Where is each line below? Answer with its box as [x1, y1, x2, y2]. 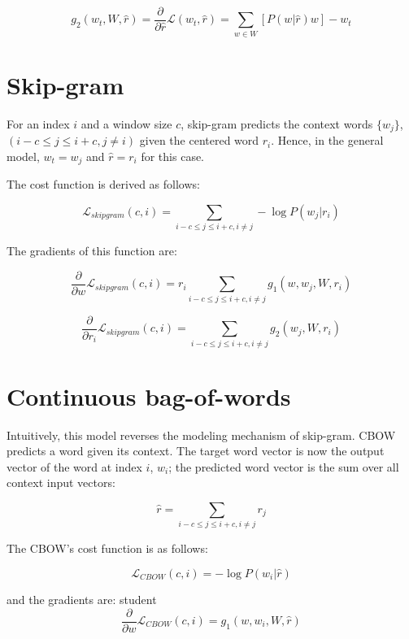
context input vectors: [7, 474, 115, 491]
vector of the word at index [7, 458, 142, 475]
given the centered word [139, 132, 259, 149]
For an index [7, 115, 70, 132]
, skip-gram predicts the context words [181, 115, 373, 132]
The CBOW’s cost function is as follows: [7, 540, 208, 557]
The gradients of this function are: [7, 242, 177, 259]
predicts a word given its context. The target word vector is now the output [7, 442, 385, 459]
